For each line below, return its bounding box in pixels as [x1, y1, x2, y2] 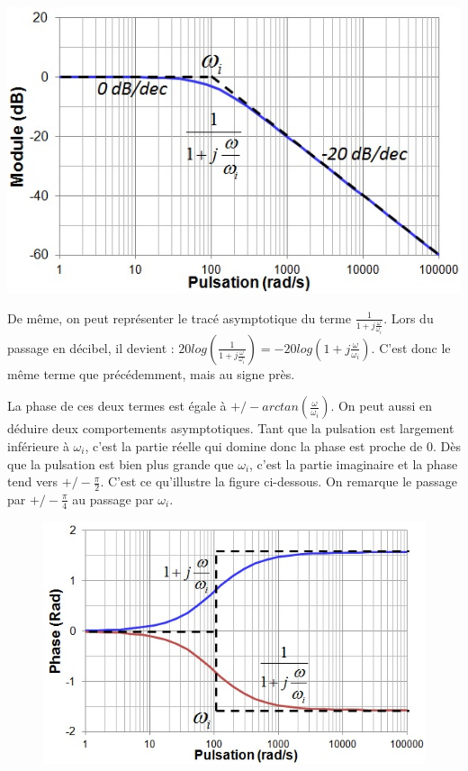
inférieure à [7, 436, 69, 455]
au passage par [72, 489, 154, 508]
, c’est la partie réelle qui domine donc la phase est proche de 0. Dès [85, 436, 461, 455]
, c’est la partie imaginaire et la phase [249, 454, 458, 473]
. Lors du [383, 308, 434, 327]
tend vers [7, 472, 58, 491]
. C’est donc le [371, 338, 451, 357]
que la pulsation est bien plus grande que [7, 454, 234, 473]
